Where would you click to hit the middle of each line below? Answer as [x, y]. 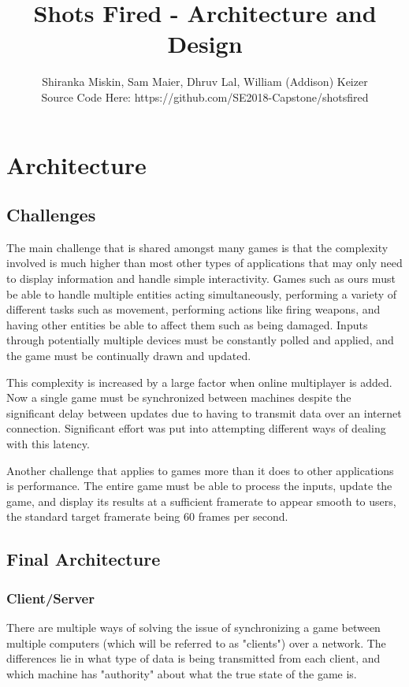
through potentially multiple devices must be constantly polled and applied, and [200, 340]
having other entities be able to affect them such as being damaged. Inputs [187, 324]
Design [205, 44]
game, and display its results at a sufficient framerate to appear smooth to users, [201, 501]
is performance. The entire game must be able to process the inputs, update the [199, 486]
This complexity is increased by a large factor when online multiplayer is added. [199, 382]
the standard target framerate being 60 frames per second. [147, 516]
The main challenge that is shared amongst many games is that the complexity [197, 247]
